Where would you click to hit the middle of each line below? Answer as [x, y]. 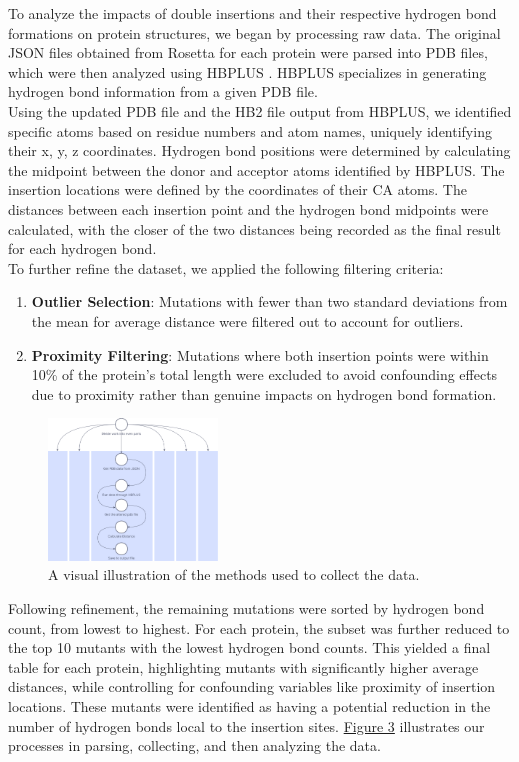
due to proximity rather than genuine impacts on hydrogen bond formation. [264, 393]
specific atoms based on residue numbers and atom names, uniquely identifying [250, 130]
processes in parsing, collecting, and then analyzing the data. [194, 745]
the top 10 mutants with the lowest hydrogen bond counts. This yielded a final [249, 647]
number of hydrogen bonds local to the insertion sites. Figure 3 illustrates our [246, 725]
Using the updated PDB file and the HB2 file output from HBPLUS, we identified [260, 110]
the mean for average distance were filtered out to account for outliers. [247, 320]
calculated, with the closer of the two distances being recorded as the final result [254, 228]
